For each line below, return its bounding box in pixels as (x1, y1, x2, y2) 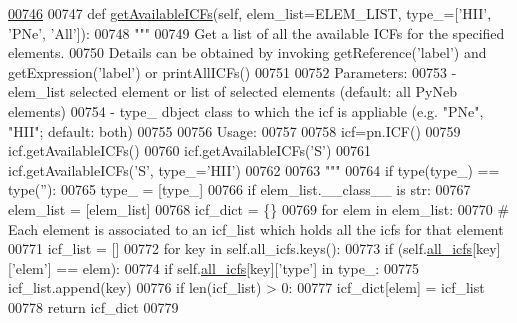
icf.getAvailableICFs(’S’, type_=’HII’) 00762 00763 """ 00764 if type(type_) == (8, 159, 500, 180)
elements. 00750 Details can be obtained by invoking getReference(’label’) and (8, 42, 487, 63)
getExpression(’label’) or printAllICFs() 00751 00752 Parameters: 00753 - (8, 61, 457, 82)
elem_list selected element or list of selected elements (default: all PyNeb (8, 81, 457, 102)
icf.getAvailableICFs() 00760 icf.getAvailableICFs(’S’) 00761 (8, 140, 372, 161)
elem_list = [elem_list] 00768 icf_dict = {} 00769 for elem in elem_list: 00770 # (8, 198, 510, 219)
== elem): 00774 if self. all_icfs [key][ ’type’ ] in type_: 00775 (56, 257, 419, 278)
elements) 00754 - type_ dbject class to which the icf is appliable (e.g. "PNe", (8, 100, 484, 121)
